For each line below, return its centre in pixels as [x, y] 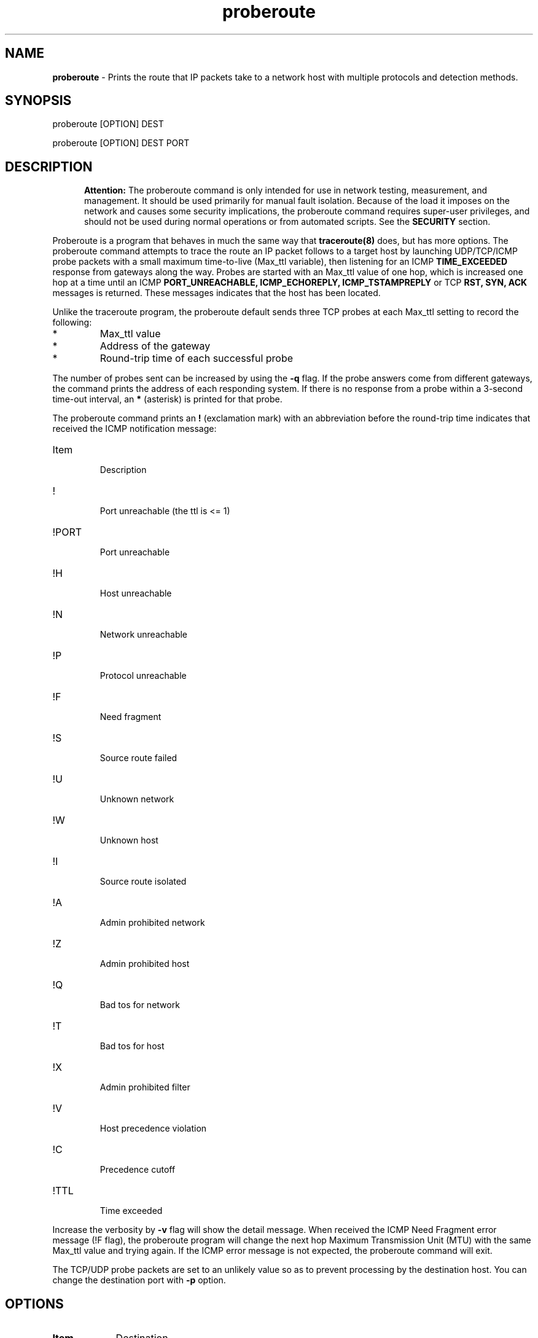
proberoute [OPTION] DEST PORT [121, 143]
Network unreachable [144, 635]
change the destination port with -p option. [139, 1280]
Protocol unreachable [143, 676]
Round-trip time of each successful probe [197, 358]
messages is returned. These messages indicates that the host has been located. [216, 293]
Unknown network [137, 799]
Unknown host [129, 840]
